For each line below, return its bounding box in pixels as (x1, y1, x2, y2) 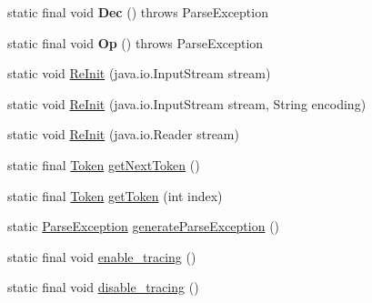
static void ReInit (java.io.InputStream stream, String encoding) (7, 94, 367, 113)
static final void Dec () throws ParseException (7, 3, 268, 21)
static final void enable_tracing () (7, 247, 196, 266)
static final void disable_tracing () (7, 278, 199, 297)
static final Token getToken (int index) (7, 186, 223, 205)
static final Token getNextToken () (7, 155, 200, 174)
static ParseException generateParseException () (7, 217, 280, 236)
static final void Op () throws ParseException (7, 33, 264, 52)
